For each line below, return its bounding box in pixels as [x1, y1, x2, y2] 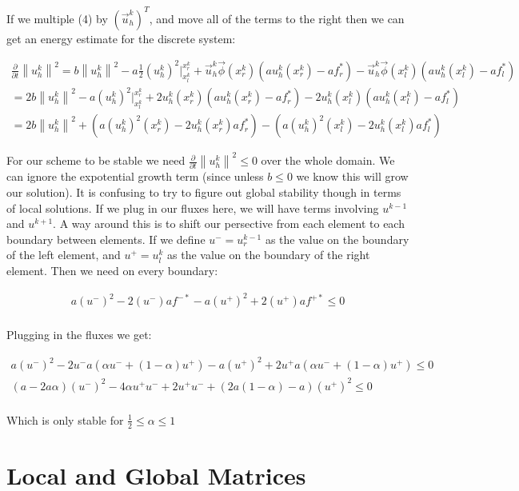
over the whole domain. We [261, 152, 395, 169]
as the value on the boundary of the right [167, 246, 370, 263]
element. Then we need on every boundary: [6, 262, 218, 279]
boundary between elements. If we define [6, 230, 206, 247]
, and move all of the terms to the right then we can [149, 10, 405, 26]
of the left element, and [6, 246, 121, 263]
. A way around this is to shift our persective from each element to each [53, 215, 405, 232]
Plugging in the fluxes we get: [6, 326, 152, 343]
